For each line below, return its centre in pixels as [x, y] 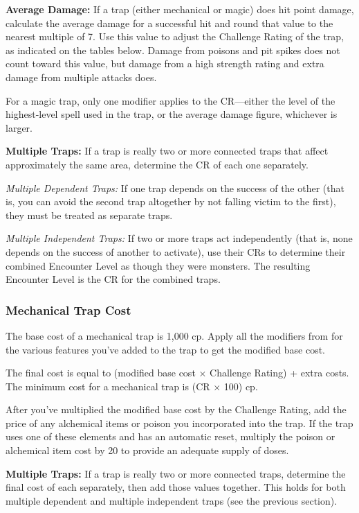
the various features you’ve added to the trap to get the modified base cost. [166, 349]
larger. [19, 127]
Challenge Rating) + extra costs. [279, 373]
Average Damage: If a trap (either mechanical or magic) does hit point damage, [180, 9]
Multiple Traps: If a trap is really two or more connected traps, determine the [176, 473]
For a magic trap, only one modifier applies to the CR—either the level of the [171, 100]
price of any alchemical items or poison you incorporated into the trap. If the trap [179, 423]
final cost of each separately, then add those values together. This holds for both [176, 487]
